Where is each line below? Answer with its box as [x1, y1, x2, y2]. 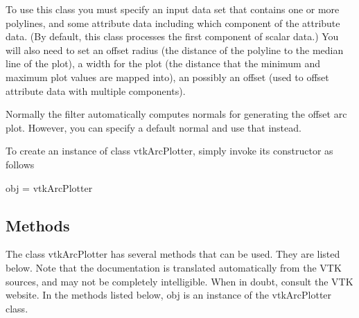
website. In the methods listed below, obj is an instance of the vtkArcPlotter [6, 288, 332, 302]
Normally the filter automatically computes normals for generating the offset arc [6, 107, 347, 121]
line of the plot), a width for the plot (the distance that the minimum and [6, 56, 320, 71]
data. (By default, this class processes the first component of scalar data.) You [6, 29, 339, 44]
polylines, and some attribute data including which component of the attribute [6, 15, 340, 30]
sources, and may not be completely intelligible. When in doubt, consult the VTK [6, 274, 353, 288]
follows [6, 157, 35, 171]
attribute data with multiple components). [6, 83, 186, 98]
